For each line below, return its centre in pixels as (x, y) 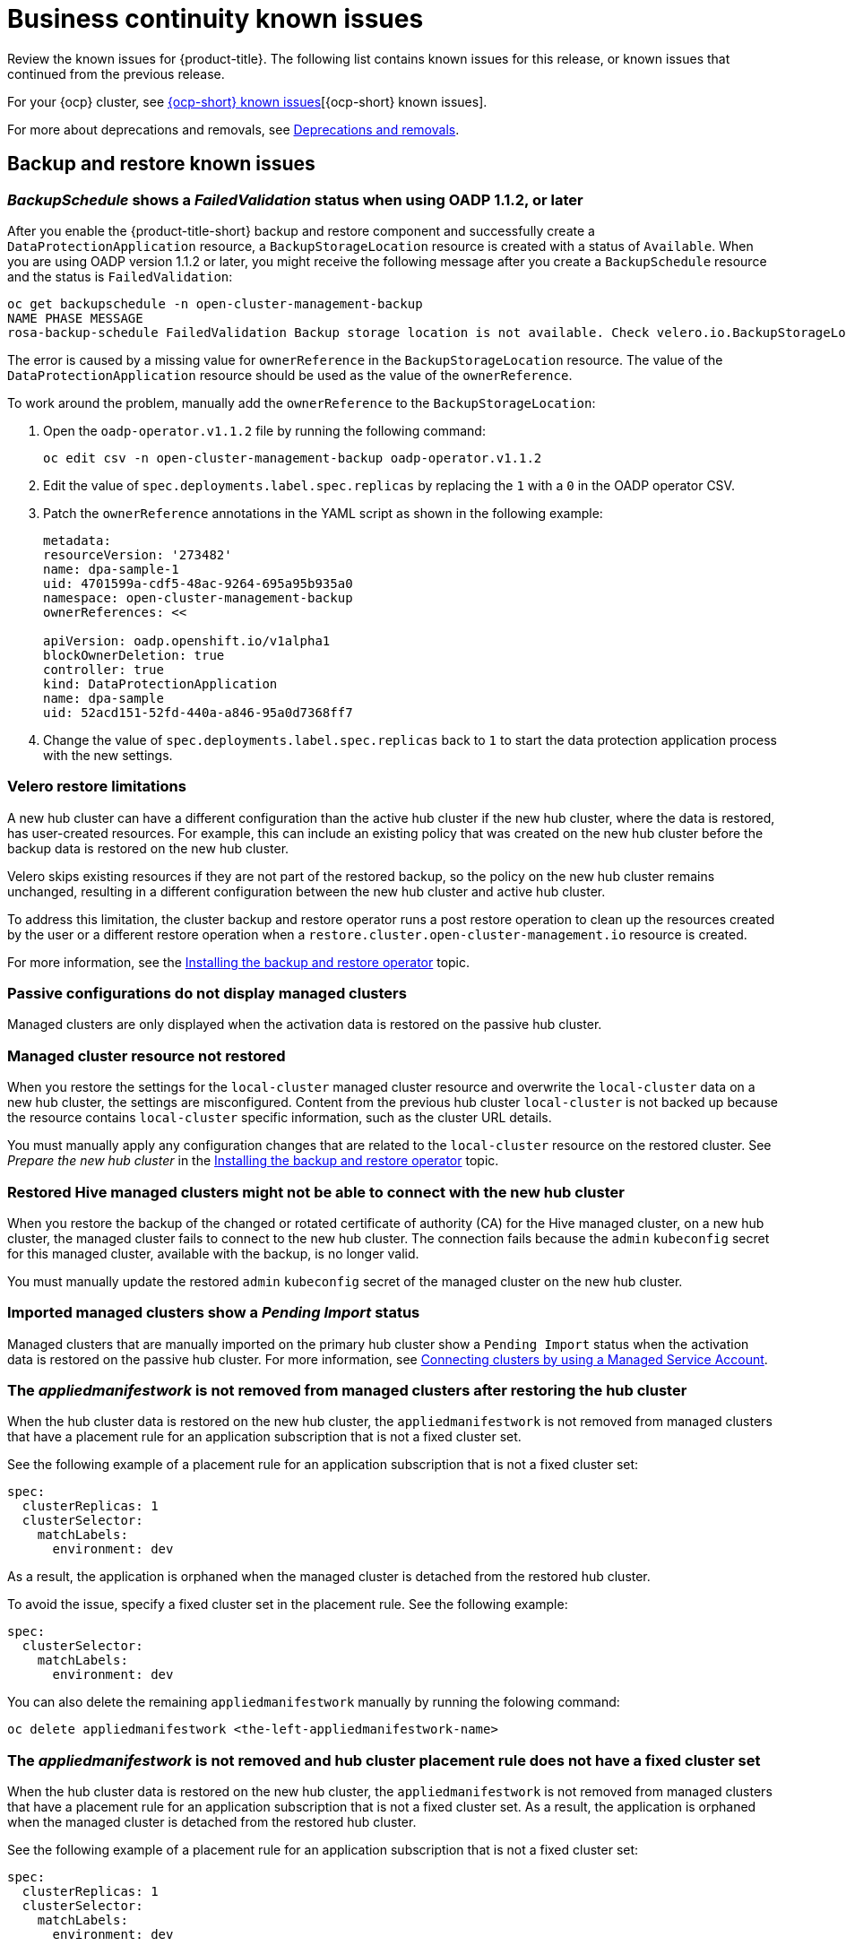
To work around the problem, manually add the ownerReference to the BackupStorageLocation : (302, 402)
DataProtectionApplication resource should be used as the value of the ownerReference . (290, 375)
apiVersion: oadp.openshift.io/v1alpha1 (187, 640)
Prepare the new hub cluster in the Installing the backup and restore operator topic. (253, 1161)
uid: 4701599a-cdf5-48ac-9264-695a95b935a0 (198, 583)
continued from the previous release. (116, 74)
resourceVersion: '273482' (138, 554)
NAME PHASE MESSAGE (75, 318)
